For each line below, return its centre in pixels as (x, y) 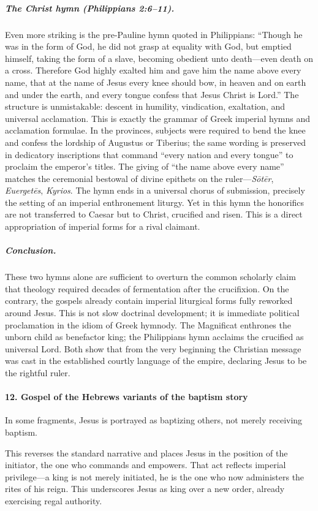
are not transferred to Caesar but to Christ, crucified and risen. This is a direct (154, 214)
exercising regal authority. (54, 500)
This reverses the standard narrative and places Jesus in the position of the (146, 452)
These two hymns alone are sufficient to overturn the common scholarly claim (150, 277)
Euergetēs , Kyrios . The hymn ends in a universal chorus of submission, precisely (155, 190)
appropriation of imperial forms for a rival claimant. (103, 226)
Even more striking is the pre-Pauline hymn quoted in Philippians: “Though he (154, 34)
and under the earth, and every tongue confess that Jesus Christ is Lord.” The (152, 94)
